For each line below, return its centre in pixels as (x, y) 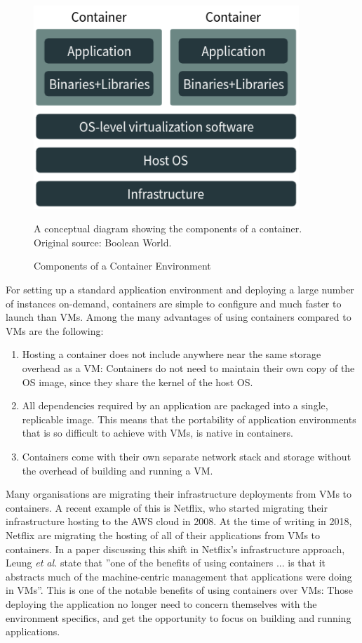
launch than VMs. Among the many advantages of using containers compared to (179, 317)
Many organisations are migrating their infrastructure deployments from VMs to (179, 494)
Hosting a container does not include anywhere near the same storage (172, 354)
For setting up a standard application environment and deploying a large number (180, 290)
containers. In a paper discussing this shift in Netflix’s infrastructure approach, (175, 549)
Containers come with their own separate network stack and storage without (187, 456)
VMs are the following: (55, 330)
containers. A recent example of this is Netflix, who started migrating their (167, 507)
